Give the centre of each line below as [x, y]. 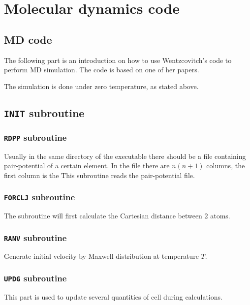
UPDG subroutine [35, 278]
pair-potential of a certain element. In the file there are [87, 166]
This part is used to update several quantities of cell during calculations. [113, 296]
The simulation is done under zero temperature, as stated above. [101, 86]
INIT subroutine [44, 112]
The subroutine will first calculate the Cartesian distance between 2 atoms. [117, 216]
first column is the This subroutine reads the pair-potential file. [99, 175]
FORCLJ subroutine [40, 197]
